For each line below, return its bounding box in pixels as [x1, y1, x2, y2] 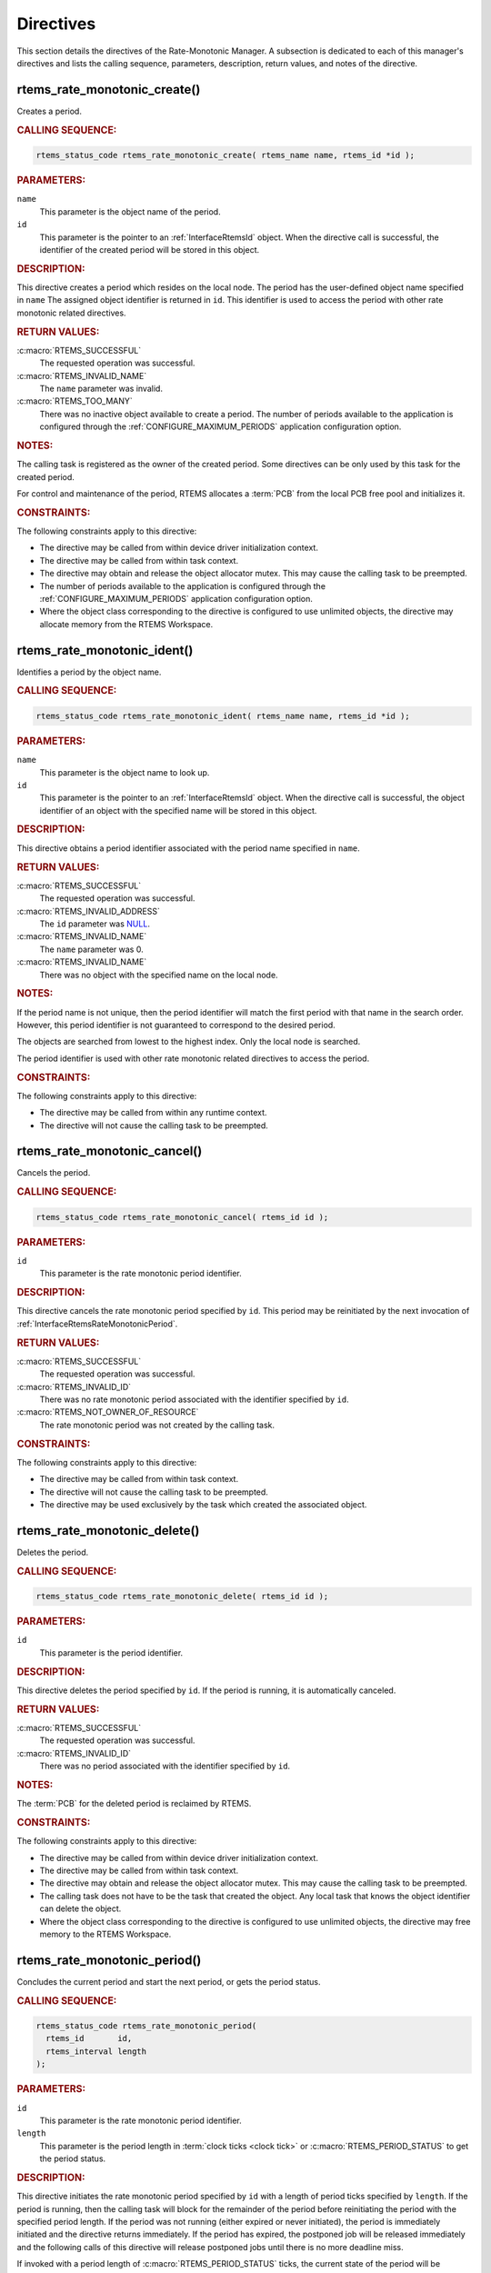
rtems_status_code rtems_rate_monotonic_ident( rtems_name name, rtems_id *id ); [35, 710, 411, 721]
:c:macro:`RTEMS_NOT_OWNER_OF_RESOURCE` [16, 1407, 199, 1417]
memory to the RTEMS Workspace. [39, 1928, 172, 1939]
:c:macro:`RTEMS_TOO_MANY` [16, 396, 134, 406]
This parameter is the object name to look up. [39, 766, 210, 777]
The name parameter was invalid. [39, 383, 164, 394]
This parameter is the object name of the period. [39, 205, 222, 217]
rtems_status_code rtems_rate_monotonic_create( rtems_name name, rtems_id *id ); [35, 150, 416, 161]
